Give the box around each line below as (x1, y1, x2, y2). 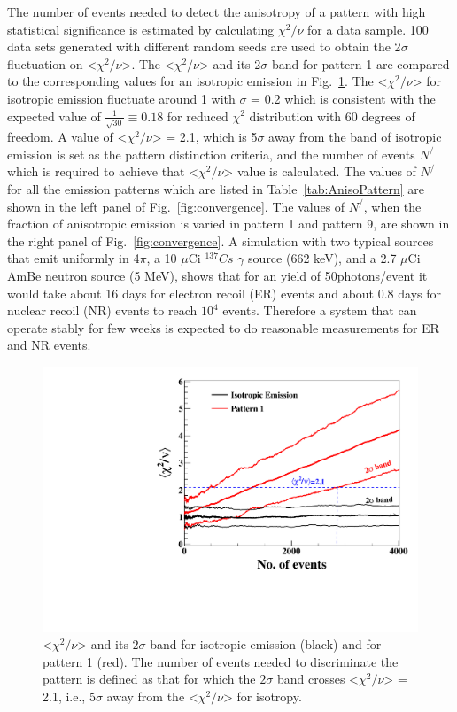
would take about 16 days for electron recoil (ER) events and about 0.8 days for (7, 283, 441, 302)
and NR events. (7, 336, 91, 354)
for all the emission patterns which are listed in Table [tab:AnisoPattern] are (7, 180, 424, 198)
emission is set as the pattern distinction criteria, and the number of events (7, 144, 415, 163)
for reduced (167, 106, 228, 125)
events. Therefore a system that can (222, 301, 417, 320)
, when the (363, 197, 422, 215)
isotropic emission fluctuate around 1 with (7, 89, 236, 107)
